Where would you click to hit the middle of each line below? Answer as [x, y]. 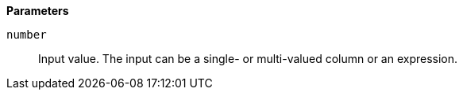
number [27, 35]
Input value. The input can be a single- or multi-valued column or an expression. [248, 59]
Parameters [38, 11]
